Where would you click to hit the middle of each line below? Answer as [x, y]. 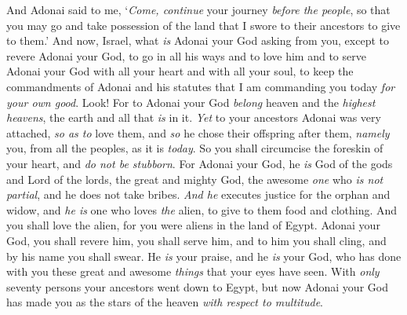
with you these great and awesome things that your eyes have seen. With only [193, 271]
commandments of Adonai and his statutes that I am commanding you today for [201, 86]
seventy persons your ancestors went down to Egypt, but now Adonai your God [197, 286]
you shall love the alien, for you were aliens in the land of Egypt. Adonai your [193, 225]
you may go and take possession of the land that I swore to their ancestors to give [203, 25]
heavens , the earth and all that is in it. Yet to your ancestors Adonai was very [194, 117]
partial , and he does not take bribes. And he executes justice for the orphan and [198, 194]
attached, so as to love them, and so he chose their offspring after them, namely [198, 132]
